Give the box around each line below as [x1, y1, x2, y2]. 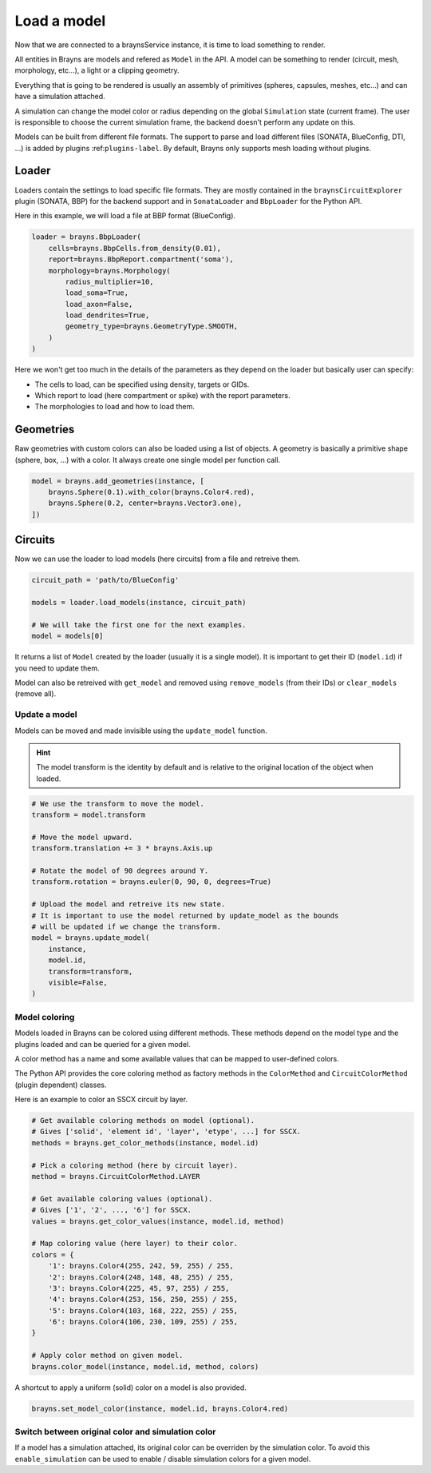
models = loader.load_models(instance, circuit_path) [31, 598, 247, 607]
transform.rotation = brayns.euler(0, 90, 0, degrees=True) [31, 878, 272, 886]
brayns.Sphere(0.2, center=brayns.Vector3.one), [48, 499, 243, 508]
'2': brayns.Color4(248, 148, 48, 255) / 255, [48, 1272, 235, 1282]
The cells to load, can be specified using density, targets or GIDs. [34, 380, 250, 389]
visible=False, [48, 978, 108, 987]
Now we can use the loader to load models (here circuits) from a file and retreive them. [14, 554, 301, 563]
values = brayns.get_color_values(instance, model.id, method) [31, 1216, 285, 1226]
